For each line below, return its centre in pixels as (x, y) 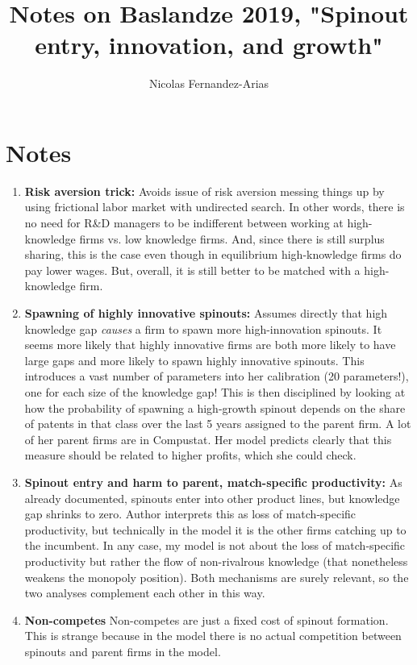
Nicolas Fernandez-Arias (209, 83)
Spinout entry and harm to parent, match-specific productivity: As (213, 482)
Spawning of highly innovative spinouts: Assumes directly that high (206, 313)
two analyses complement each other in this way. (145, 593)
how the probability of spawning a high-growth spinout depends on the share (215, 407)
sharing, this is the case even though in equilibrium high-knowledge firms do (213, 254)
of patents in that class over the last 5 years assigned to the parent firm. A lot (218, 424)
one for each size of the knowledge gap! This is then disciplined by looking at (215, 391)
